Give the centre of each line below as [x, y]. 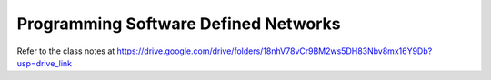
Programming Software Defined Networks [179, 24]
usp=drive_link [45, 63]
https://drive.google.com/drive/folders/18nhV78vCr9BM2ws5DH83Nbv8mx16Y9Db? [275, 51]
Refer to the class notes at [66, 51]
